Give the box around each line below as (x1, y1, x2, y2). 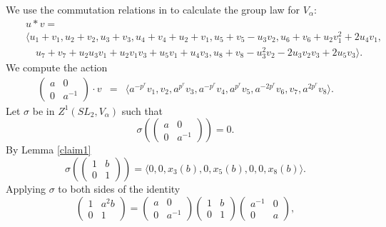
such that (121, 103, 163, 118)
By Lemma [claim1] (6, 142, 91, 157)
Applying (6, 181, 46, 196)
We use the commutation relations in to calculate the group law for (6, 2, 300, 16)
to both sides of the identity (58, 181, 181, 196)
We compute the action (6, 60, 108, 75)
